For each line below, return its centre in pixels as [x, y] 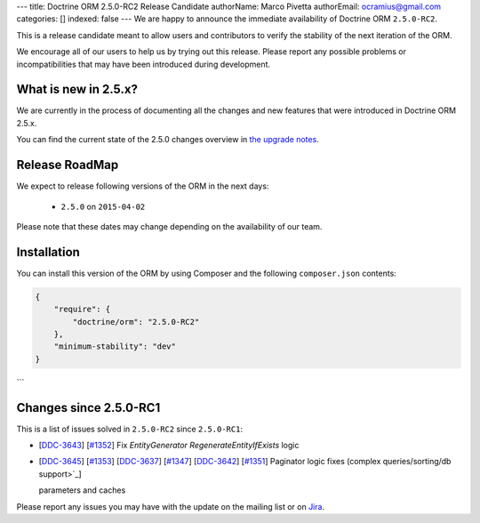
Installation [48, 252]
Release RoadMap [68, 165]
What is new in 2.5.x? [77, 89]
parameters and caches [82, 490]
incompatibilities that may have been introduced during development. [144, 64]
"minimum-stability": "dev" [115, 346]
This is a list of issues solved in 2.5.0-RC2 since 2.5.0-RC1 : [130, 429]
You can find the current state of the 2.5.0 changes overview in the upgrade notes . [168, 140]
